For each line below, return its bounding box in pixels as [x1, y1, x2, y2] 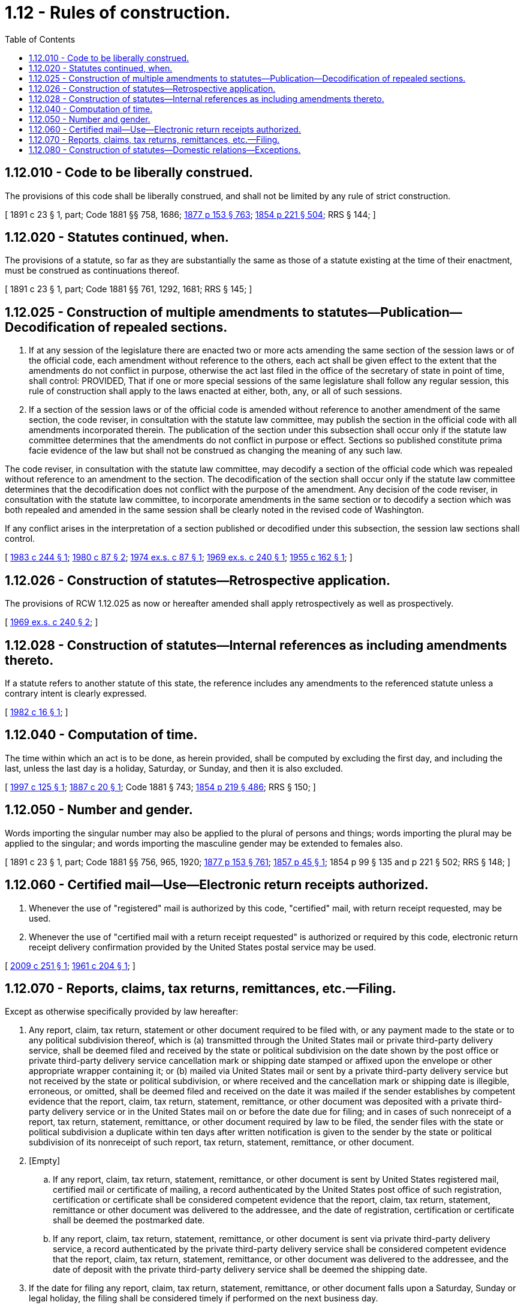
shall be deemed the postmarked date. [53, 1215, 205, 1226]
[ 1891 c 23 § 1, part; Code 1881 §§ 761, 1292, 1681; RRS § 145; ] [5, 284, 252, 295]
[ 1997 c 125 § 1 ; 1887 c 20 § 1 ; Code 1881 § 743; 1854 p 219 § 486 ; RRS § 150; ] [5, 781, 316, 792]
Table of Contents [5, 34, 76, 44]
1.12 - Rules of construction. [5, 2, 231, 23]
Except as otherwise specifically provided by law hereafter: [5, 1006, 239, 1017]
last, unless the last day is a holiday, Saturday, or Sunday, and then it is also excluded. [5, 763, 344, 773]
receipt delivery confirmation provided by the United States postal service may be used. [29, 941, 377, 952]
